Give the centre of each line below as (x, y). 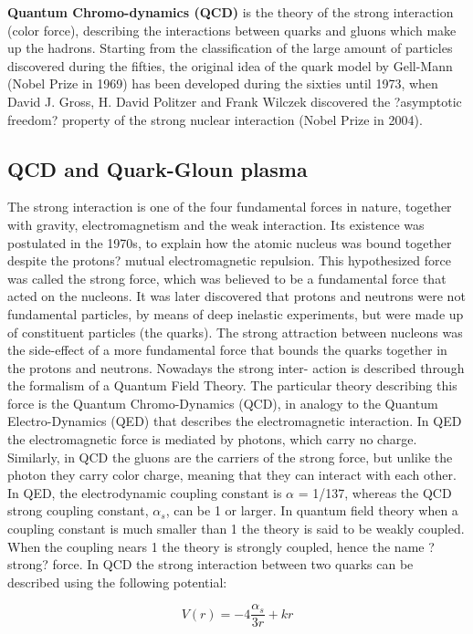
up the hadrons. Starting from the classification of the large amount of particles (230, 48)
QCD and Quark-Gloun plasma (158, 168)
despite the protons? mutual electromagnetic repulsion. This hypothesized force (229, 260)
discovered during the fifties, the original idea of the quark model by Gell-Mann (230, 65)
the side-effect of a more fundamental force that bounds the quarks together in (227, 350)
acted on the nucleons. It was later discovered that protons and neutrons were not (236, 296)
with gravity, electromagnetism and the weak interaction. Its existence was (216, 224)
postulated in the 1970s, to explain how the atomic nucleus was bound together (230, 242)
